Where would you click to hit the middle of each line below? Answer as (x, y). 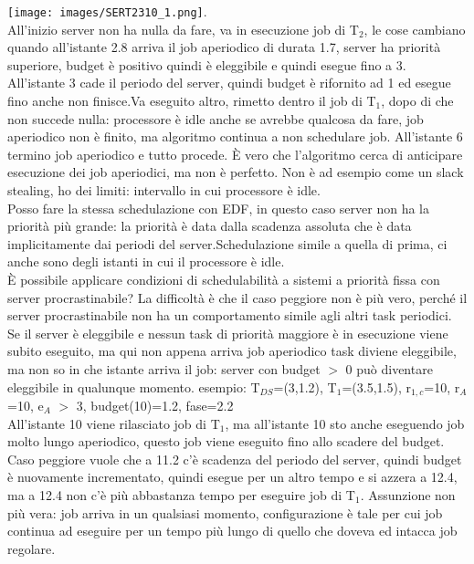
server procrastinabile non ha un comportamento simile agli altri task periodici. (230, 315)
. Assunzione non (408, 494)
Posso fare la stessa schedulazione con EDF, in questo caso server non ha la (218, 208)
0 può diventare (389, 368)
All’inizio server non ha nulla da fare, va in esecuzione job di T (183, 29)
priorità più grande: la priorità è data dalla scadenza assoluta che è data (210, 226)
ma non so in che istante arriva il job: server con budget (164, 368)
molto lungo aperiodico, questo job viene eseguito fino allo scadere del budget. (226, 441)
